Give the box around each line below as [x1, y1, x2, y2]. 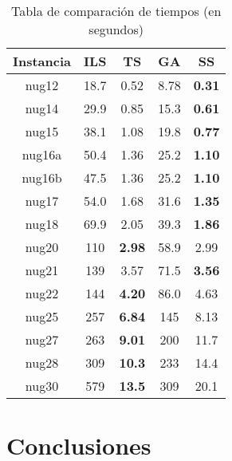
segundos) [88, 20, 144, 38]
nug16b [22, 168, 62, 187]
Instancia [13, 52, 72, 70]
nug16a [22, 145, 62, 164]
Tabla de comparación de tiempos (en [11, 2, 222, 20]
